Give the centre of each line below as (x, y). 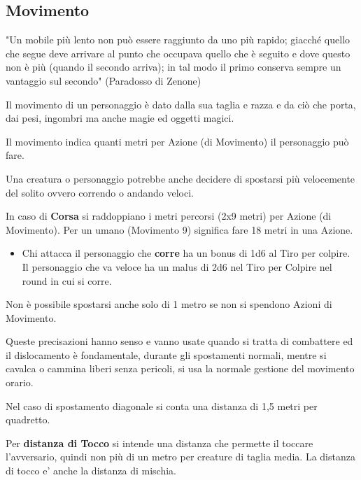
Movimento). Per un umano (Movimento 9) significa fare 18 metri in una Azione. (179, 229)
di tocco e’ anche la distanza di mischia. (91, 471)
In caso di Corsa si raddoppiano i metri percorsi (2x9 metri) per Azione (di (169, 216)
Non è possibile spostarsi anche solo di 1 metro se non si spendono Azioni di (169, 304)
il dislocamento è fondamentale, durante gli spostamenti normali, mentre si (166, 354)
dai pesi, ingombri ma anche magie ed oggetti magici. (120, 118)
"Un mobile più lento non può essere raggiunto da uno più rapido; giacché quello (178, 40)
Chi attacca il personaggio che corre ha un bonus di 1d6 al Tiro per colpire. (186, 253)
